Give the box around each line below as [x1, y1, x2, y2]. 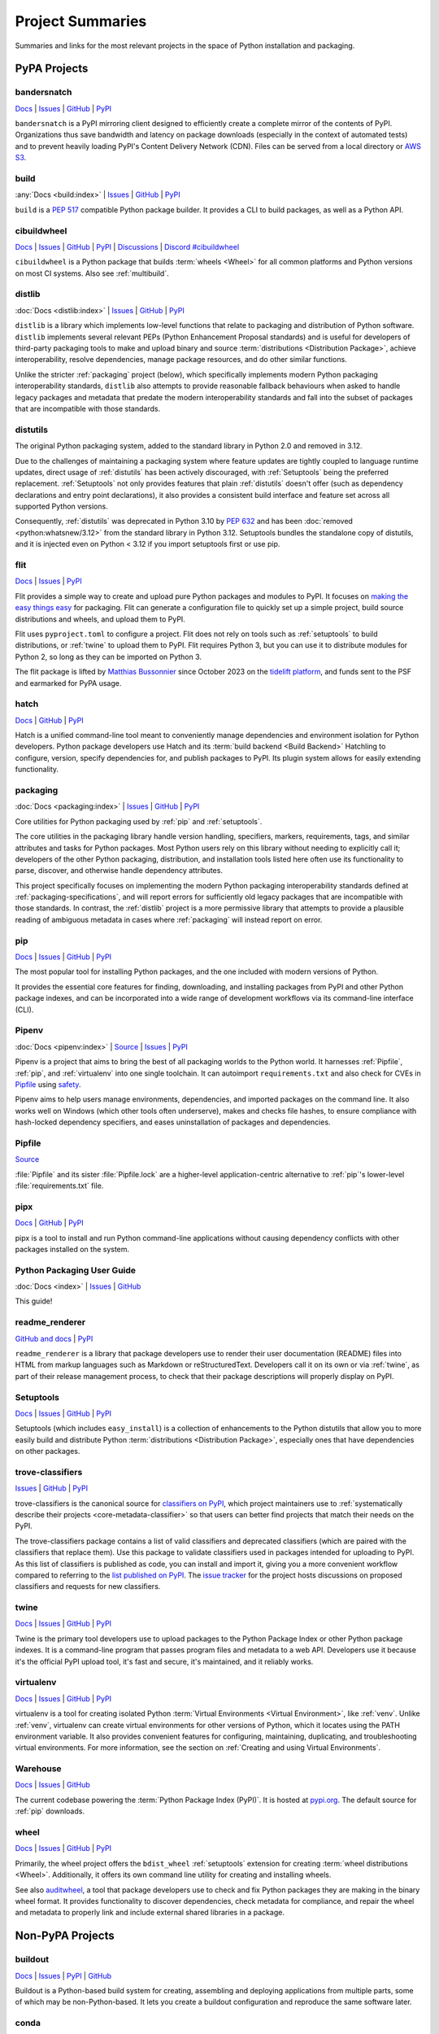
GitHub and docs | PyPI [15, 1333, 93, 1343]
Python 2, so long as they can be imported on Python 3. [15, 652, 202, 661]
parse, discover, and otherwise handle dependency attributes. [15, 866, 224, 875]
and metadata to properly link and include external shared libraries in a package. [15, 1908, 285, 1918]
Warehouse [15, 1763, 62, 1774]
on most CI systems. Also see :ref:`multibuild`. [15, 268, 170, 278]
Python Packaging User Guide [15, 1264, 137, 1276]
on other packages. [15, 1447, 80, 1456]
